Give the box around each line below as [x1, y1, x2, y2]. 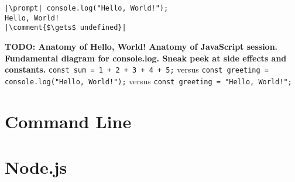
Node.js [5, 155, 67, 179]
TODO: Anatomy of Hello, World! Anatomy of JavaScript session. [5, 40, 278, 52]
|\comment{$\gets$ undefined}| [5, 23, 126, 32]
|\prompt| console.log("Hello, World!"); [5, 4, 169, 12]
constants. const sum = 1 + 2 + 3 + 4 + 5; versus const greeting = [5, 63, 269, 75]
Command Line [5, 109, 132, 133]
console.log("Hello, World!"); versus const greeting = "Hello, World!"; [5, 74, 292, 87]
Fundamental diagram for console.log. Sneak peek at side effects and [5, 51, 287, 64]
